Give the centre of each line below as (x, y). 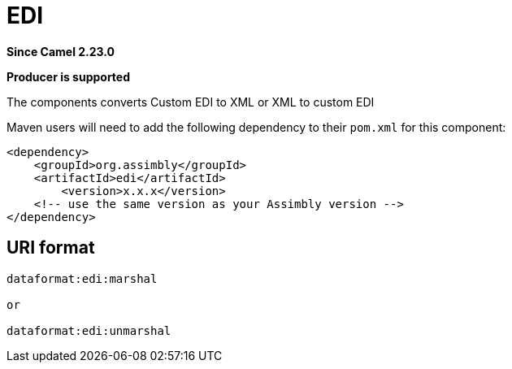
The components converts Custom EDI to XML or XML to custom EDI (191, 102)
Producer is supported (69, 76)
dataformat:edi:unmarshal (89, 330)
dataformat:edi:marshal (82, 278)
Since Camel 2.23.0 (61, 51)
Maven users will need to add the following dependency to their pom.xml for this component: (256, 127)
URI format (51, 248)
